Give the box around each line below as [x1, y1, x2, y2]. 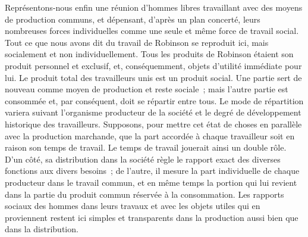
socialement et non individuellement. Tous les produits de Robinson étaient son [5, 48, 294, 60]
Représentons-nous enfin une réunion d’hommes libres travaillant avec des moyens [5, 1, 303, 13]
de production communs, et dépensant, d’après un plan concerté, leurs [5, 13, 260, 25]
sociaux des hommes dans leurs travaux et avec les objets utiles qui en [5, 199, 260, 212]
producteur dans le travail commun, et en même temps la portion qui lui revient [5, 176, 297, 188]
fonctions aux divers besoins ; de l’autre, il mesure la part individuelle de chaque [5, 164, 300, 177]
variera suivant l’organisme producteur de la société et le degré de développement [5, 106, 301, 118]
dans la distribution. [5, 223, 78, 235]
